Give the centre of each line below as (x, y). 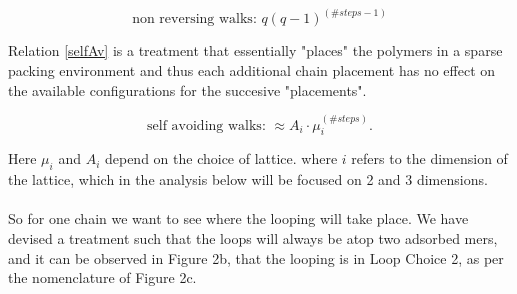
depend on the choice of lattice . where (221, 158)
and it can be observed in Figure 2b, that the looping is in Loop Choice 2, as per (256, 257)
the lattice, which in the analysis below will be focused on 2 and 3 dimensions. (248, 179)
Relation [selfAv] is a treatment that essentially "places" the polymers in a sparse (255, 50)
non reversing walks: (194, 19)
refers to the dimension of (429, 158)
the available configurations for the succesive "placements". (187, 89)
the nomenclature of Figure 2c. (102, 277)
